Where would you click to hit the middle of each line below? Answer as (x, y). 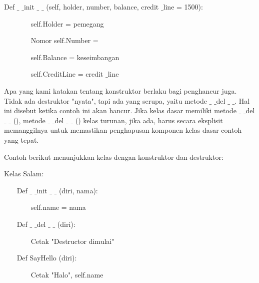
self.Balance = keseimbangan (75, 57)
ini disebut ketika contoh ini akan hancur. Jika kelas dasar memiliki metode (120, 110)
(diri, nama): (78, 190)
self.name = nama (58, 207)
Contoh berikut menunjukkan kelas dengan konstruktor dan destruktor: (114, 157)
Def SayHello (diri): (47, 258)
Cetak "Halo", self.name (67, 274)
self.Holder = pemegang (67, 23)
